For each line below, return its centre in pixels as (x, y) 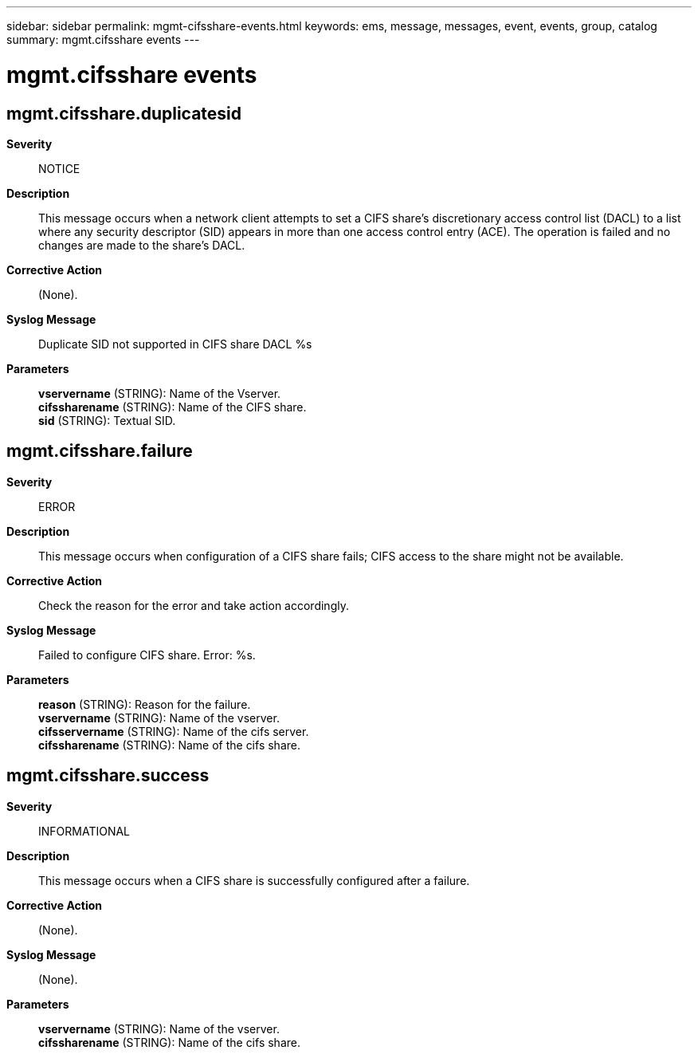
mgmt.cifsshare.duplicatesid (124, 113)
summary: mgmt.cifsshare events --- (103, 39)
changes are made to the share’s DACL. (142, 245)
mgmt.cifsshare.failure (100, 451)
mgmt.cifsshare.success (108, 776)
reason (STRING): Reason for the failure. (145, 704)
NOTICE (59, 168)
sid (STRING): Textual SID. (107, 420)
